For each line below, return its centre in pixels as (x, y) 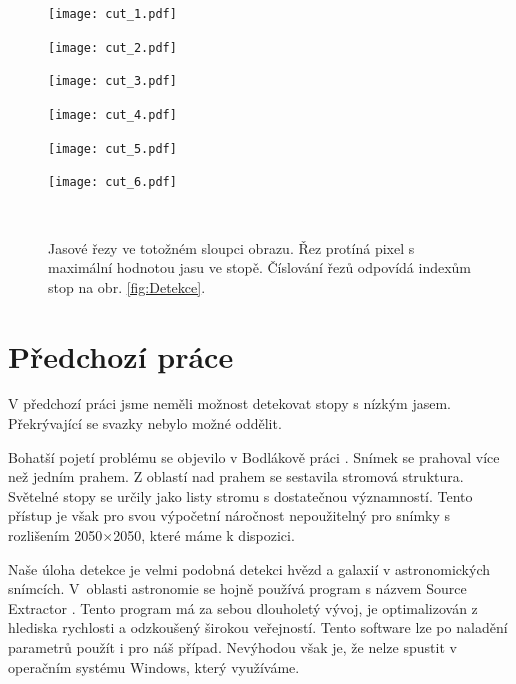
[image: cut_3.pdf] (112, 81)
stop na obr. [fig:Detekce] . (127, 286)
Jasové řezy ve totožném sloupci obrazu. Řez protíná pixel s (231, 247)
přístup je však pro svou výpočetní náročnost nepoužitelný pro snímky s (229, 515)
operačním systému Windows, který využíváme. (154, 666)
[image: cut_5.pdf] (112, 148)
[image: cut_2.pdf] (112, 47)
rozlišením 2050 (55, 535)
